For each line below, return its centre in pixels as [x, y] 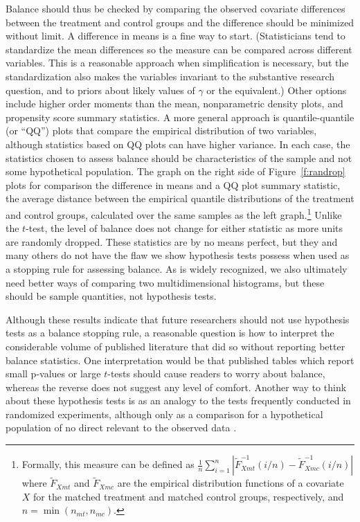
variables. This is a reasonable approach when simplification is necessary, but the [177, 63]
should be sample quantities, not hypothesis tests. [111, 296]
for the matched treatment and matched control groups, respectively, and [189, 496]
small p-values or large [53, 373]
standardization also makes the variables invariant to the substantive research [170, 76]
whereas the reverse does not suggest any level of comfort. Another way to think [176, 387]
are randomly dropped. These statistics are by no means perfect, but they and [172, 241]
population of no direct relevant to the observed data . [121, 427]
